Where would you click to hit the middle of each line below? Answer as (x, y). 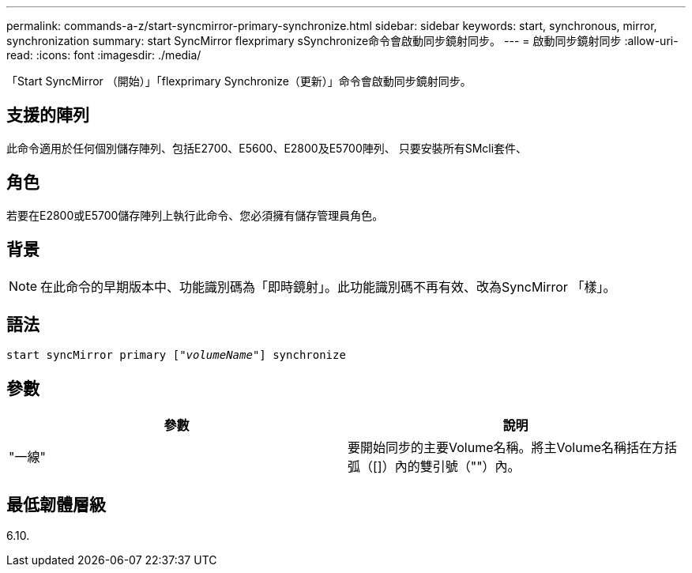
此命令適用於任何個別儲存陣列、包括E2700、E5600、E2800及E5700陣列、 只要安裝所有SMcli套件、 (267, 148)
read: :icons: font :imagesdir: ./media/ (104, 55)
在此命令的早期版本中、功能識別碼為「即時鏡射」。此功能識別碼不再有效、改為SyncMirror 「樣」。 (328, 286)
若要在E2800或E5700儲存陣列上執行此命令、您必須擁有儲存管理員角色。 (195, 215)
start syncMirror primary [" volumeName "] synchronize (176, 355)
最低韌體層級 (56, 504)
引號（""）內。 (476, 467)
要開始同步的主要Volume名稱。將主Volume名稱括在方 (506, 448)
